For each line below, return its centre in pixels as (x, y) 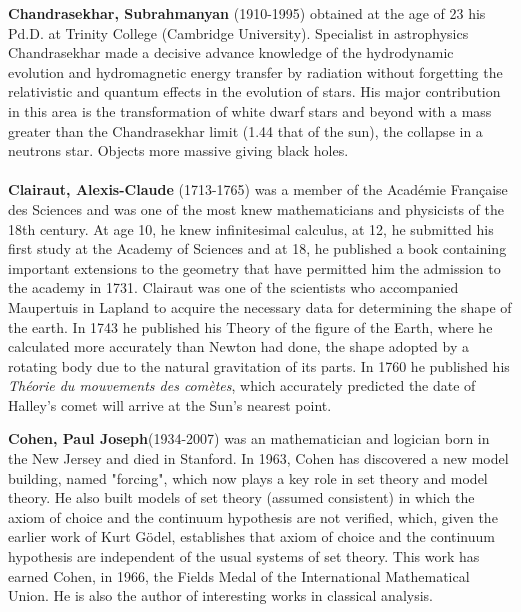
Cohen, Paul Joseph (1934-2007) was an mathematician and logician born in (249, 438)
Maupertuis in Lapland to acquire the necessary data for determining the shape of (260, 306)
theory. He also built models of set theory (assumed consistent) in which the (241, 497)
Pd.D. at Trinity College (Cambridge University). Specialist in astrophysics (238, 32)
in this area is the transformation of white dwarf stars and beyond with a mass (250, 110)
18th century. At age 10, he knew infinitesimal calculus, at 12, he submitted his (251, 228)
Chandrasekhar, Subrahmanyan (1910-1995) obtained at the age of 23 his (247, 13)
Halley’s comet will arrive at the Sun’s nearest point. (170, 404)
